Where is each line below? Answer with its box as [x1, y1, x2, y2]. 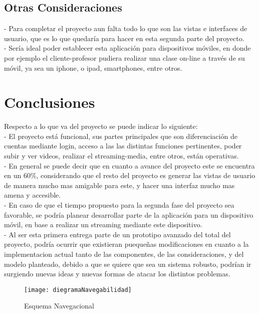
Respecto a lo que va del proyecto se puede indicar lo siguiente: [4, 121, 198, 131]
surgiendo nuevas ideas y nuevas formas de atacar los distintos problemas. [4, 268, 230, 279]
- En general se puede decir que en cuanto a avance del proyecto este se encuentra [4, 160, 255, 171]
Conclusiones [4, 92, 95, 112]
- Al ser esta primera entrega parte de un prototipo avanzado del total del [4, 229, 231, 239]
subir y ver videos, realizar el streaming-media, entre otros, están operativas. [4, 150, 239, 161]
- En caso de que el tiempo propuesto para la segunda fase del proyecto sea [4, 200, 234, 210]
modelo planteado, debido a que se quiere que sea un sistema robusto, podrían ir [4, 258, 251, 269]
